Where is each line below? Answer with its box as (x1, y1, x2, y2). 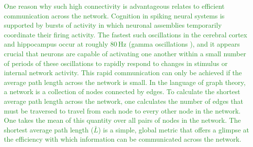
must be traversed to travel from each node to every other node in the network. (4, 105, 241, 115)
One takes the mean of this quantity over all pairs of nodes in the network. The (4, 115, 241, 125)
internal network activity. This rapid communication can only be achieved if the (4, 67, 242, 78)
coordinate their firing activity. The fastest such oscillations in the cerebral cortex (4, 29, 247, 39)
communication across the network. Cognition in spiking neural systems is (4, 10, 225, 20)
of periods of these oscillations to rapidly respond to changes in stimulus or (4, 58, 228, 68)
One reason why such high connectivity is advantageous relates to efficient (4, 1, 225, 11)
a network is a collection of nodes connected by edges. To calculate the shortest (4, 86, 240, 97)
